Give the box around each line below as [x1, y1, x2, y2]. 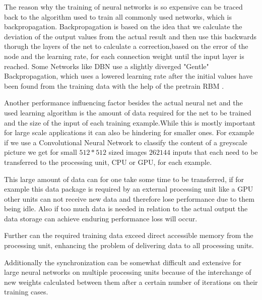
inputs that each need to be [172, 147, 258, 157]
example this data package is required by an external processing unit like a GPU [4, 184, 253, 194]
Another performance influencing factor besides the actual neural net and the [4, 97, 243, 108]
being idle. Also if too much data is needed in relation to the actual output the [4, 203, 248, 214]
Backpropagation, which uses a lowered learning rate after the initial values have [4, 71, 253, 81]
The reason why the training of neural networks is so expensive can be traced [4, 2, 243, 12]
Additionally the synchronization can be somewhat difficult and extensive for [4, 257, 241, 267]
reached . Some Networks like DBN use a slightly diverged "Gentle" [4, 61, 209, 71]
